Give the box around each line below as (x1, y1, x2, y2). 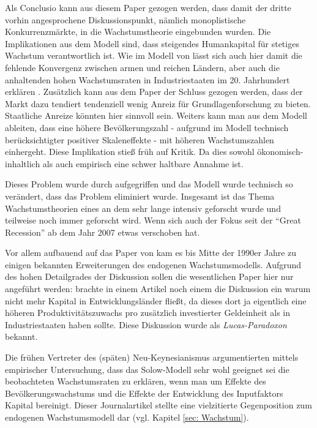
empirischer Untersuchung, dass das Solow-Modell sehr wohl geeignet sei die (5, 362, 289, 375)
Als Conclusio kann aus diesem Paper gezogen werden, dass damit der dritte (5, 1, 291, 13)
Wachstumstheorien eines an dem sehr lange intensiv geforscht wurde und (5, 201, 281, 214)
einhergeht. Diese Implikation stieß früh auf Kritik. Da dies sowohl (5, 145, 255, 158)
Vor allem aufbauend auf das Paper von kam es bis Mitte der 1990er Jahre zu (5, 246, 297, 259)
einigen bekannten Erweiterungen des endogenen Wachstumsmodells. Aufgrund (5, 258, 302, 271)
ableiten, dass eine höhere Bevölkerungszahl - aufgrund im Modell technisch (5, 121, 289, 133)
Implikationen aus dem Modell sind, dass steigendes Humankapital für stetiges (5, 37, 299, 50)
